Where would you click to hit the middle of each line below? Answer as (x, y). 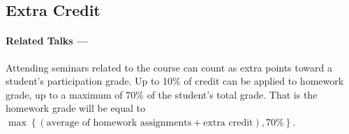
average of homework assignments (119, 123)
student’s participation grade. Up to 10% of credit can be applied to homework (175, 81)
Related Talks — (47, 41)
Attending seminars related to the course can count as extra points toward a (169, 67)
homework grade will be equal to (75, 108)
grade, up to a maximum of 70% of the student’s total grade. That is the (162, 94)
